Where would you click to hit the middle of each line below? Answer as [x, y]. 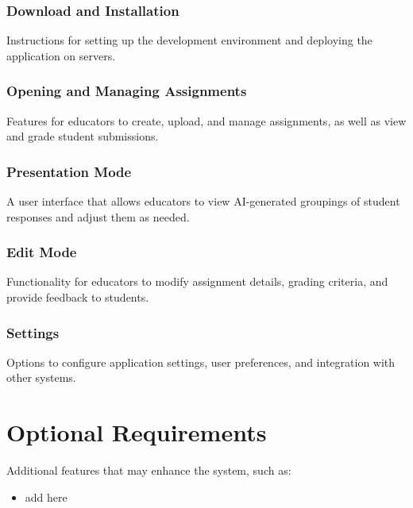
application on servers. [61, 55]
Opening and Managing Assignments [127, 91]
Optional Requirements [137, 432]
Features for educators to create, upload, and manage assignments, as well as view [206, 120]
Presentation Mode [69, 171]
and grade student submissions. [83, 136]
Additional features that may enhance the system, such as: [149, 470]
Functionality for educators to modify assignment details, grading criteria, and [197, 281]
